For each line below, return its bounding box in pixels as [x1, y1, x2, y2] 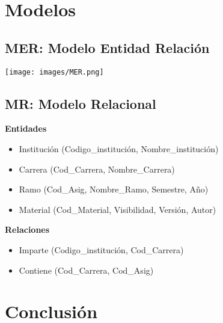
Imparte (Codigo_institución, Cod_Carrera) [19, 244, 184, 256]
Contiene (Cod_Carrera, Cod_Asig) [19, 263, 154, 276]
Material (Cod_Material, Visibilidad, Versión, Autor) [19, 203, 216, 215]
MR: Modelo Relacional [5, 94, 156, 112]
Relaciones [5, 223, 50, 236]
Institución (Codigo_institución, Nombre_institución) [19, 143, 219, 155]
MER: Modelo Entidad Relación [5, 38, 210, 57]
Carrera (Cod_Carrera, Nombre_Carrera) [19, 162, 175, 175]
